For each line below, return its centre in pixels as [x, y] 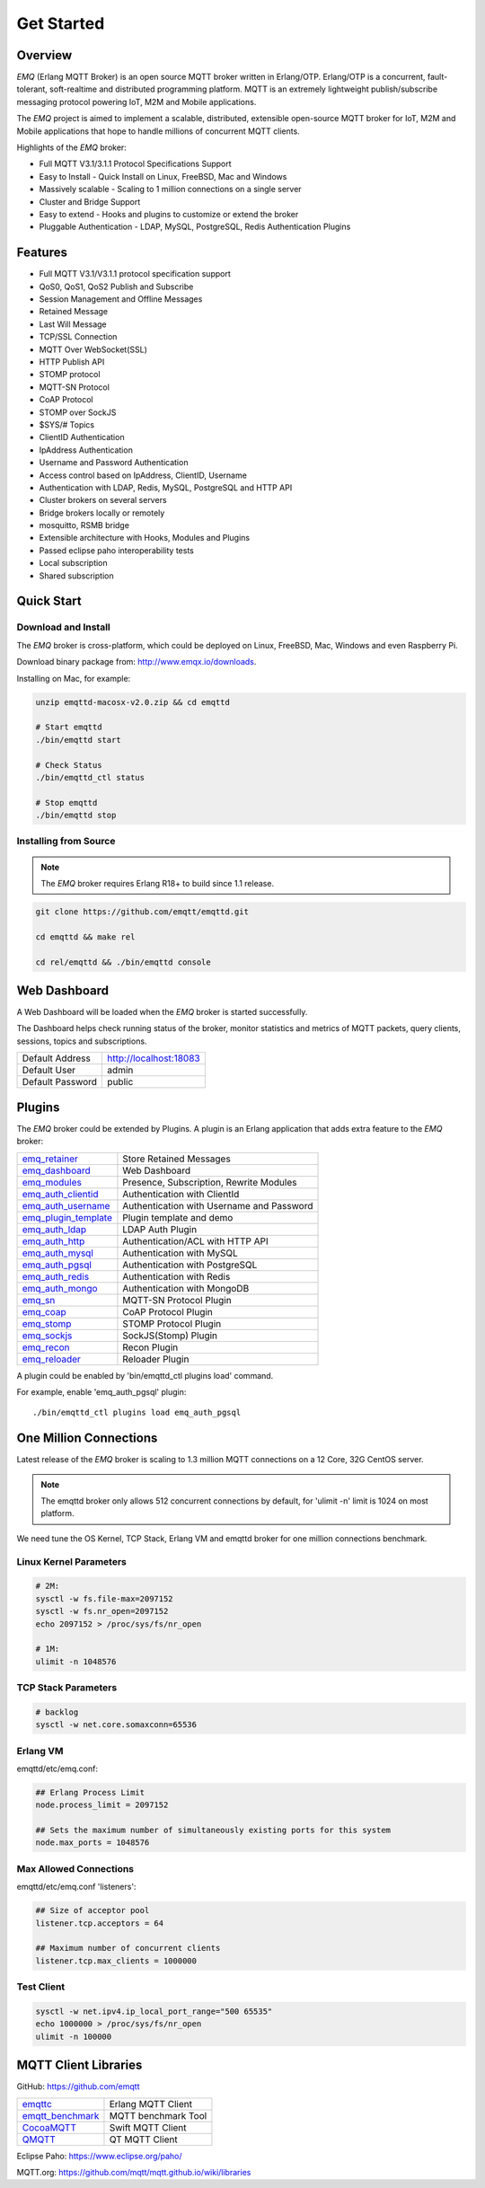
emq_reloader [51, 1359]
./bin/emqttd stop [76, 816]
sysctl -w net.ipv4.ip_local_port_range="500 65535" [154, 2011]
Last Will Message [73, 324]
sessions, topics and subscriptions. [82, 1041]
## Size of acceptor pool [93, 1910]
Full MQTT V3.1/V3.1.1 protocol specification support [135, 274]
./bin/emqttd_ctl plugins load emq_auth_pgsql [137, 1413]
